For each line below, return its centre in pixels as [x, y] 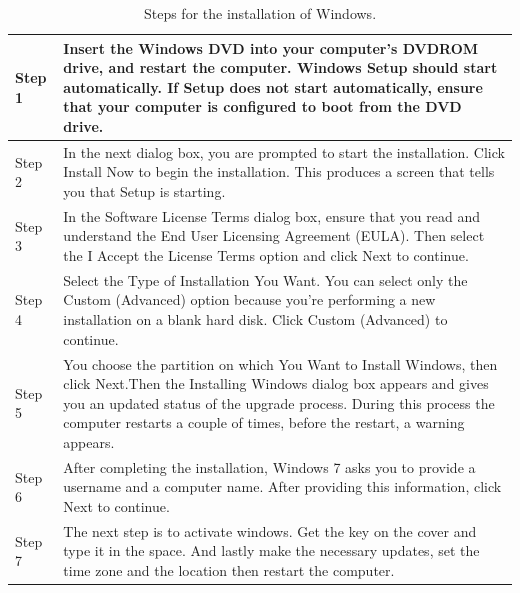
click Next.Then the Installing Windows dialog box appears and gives [276, 383]
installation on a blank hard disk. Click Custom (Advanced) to [255, 319]
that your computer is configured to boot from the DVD [262, 106]
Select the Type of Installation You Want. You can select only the [265, 279]
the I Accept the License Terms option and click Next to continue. [266, 255]
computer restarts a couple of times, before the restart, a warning [264, 422]
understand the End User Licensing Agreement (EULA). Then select [274, 235]
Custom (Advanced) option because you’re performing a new [249, 299]
